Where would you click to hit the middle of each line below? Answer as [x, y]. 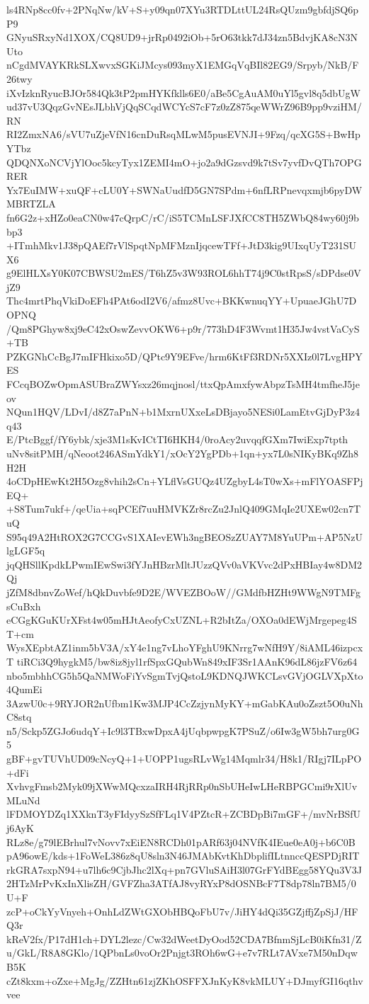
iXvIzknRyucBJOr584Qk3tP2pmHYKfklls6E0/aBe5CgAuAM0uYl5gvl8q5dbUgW [183, 92]
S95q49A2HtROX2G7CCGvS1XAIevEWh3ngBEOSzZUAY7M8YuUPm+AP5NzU [185, 536]
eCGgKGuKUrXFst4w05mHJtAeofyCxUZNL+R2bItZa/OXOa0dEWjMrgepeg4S [182, 620]
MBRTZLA [31, 204]
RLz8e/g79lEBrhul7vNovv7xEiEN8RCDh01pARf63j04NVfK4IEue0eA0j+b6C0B [181, 842]
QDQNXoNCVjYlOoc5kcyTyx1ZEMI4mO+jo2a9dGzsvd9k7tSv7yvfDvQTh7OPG [184, 162]
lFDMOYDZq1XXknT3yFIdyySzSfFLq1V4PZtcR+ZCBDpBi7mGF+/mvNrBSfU [184, 814]
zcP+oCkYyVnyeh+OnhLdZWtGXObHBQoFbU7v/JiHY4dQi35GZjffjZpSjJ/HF [182, 911]
